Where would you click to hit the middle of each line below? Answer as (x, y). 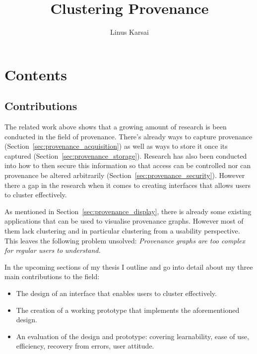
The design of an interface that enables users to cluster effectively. (116, 293)
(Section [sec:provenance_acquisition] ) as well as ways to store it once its (116, 146)
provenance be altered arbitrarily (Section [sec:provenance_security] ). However (125, 175)
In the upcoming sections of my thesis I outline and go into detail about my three (129, 266)
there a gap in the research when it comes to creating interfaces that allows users (128, 185)
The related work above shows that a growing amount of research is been (116, 127)
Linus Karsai (129, 32)
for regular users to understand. (53, 250)
